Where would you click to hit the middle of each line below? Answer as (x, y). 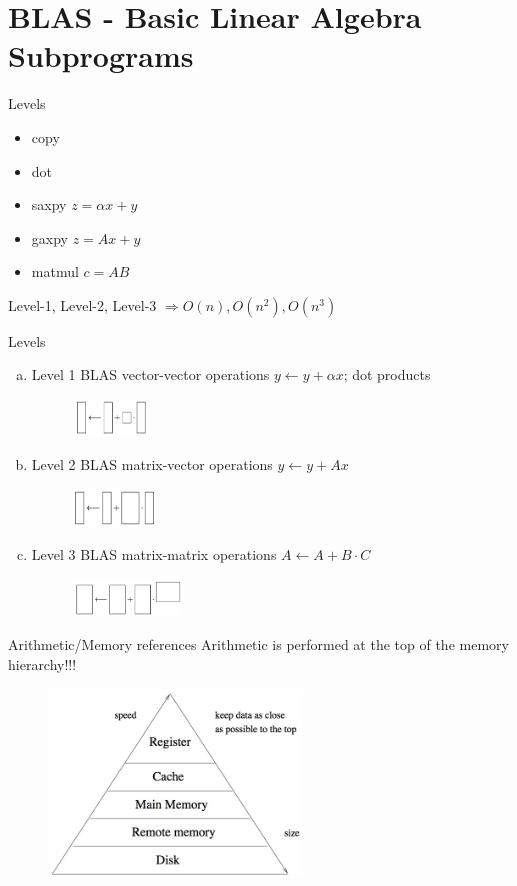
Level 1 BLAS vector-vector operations (150, 374)
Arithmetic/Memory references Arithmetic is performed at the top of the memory (258, 644)
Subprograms (101, 55)
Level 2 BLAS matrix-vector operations (152, 464)
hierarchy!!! (42, 663)
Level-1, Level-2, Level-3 (82, 304)
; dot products (387, 374)
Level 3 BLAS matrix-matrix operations (154, 554)
